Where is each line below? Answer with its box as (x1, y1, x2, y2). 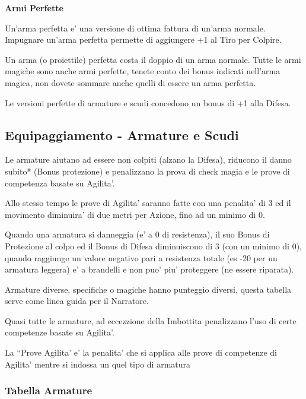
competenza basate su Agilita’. (5, 176, 115, 189)
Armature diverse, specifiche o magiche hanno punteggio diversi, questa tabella (5, 283, 292, 295)
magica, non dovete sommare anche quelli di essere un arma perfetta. (5, 76, 256, 88)
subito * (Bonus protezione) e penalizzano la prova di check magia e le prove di (5, 164, 290, 177)
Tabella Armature (5, 383, 93, 398)
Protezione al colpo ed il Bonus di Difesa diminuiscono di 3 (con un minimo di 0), (5, 239, 302, 252)
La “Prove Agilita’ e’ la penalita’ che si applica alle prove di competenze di (5, 346, 278, 359)
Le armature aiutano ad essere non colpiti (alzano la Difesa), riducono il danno (5, 153, 292, 166)
